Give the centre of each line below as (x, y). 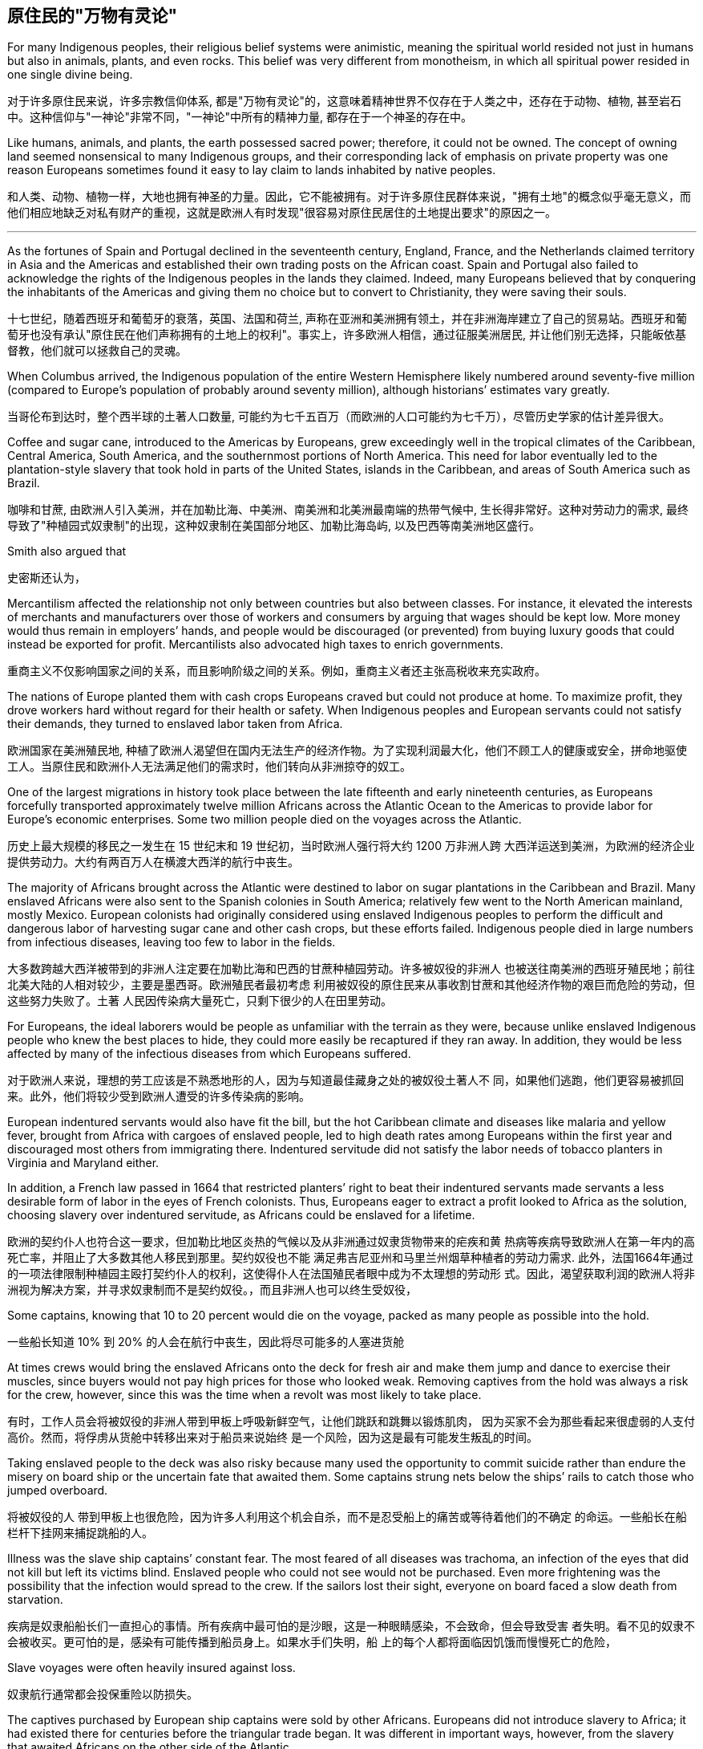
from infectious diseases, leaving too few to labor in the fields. (172, 942)
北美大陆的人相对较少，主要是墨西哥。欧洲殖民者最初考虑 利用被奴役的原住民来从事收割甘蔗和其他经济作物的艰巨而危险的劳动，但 (351, 985)
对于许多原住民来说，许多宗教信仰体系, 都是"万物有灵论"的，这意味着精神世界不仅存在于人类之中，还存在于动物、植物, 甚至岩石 (344, 101)
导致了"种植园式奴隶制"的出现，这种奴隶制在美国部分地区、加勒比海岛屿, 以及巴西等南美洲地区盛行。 (274, 526)
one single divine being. (70, 75)
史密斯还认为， (46, 578)
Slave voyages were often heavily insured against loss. (152, 1668)
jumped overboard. (58, 1491)
